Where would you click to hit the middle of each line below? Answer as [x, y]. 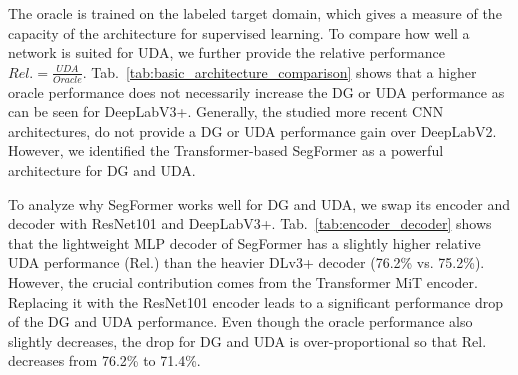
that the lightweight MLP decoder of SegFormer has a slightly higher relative [244, 242]
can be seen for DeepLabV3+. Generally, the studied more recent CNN [226, 111]
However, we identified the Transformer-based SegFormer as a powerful [226, 150]
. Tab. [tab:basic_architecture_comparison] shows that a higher [279, 71]
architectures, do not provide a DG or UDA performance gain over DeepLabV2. [252, 130]
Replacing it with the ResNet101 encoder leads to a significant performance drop [256, 301]
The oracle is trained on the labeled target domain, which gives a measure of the [255, 13]
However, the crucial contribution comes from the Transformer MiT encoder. [243, 281]
